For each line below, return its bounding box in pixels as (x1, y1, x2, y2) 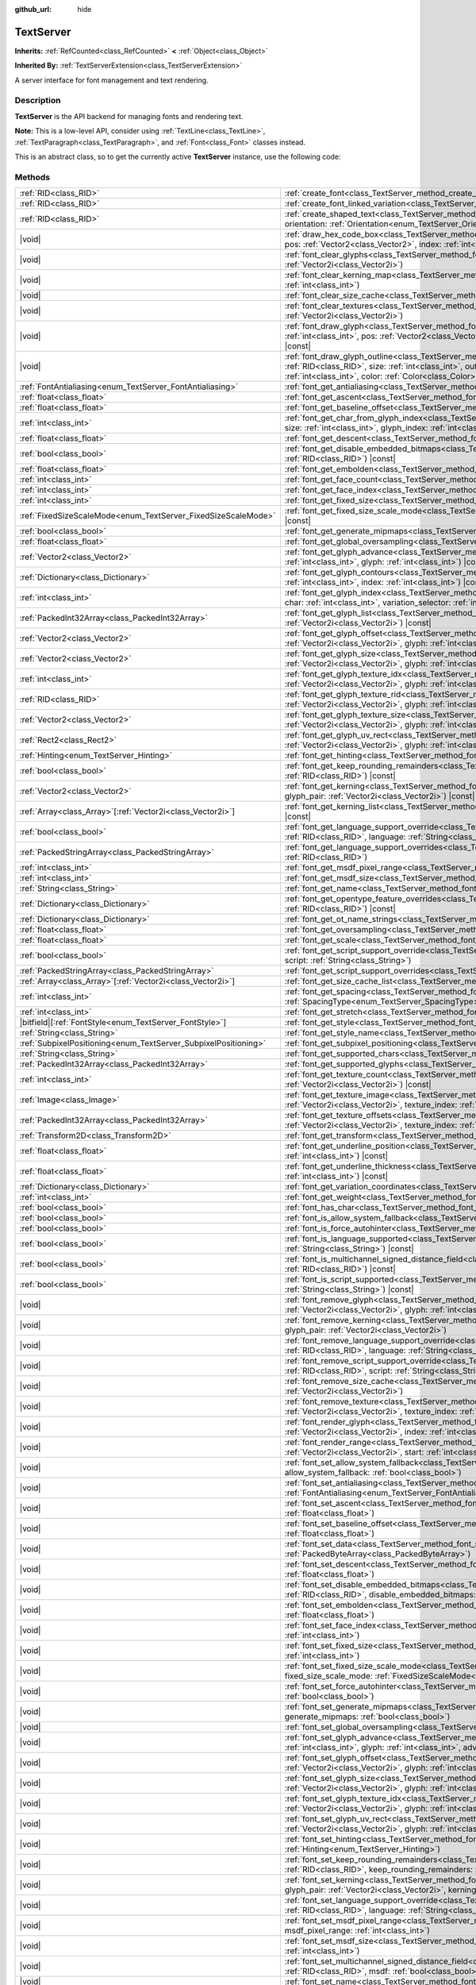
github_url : (14, 5, 52, 13)
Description (14, 95, 61, 106)
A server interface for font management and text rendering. (14, 75, 209, 85)
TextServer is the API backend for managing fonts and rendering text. (14, 111, 244, 121)
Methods (14, 172, 51, 183)
